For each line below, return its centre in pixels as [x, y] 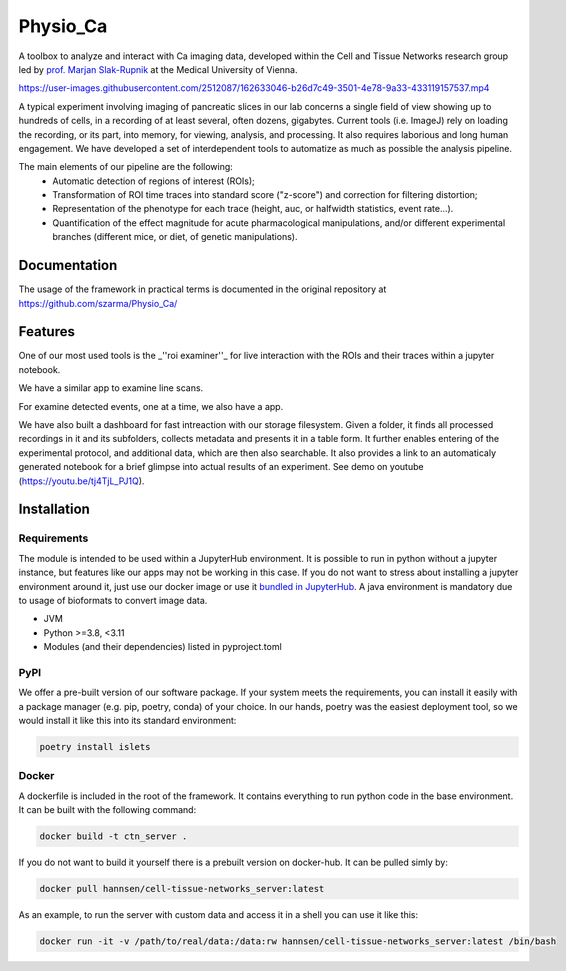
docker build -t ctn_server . [113, 836]
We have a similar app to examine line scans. [111, 388]
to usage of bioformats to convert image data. [113, 600]
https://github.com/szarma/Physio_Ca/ [98, 303]
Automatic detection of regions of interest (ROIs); [153, 181]
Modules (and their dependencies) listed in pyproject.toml [162, 647]
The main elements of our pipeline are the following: [126, 167]
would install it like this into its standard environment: [127, 720]
